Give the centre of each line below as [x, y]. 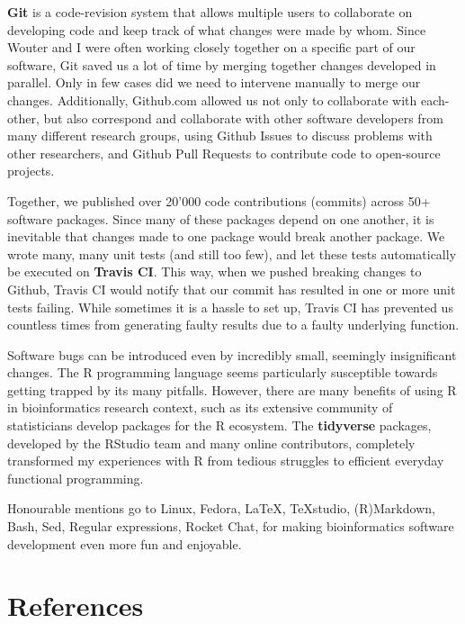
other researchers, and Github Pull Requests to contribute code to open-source [224, 153]
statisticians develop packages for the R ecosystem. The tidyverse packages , [219, 425]
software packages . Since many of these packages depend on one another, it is [221, 218]
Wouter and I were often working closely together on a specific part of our [211, 47]
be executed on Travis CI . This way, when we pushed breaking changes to [215, 271]
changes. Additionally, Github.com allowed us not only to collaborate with [212, 99]
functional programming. [76, 478]
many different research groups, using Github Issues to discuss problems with [220, 136]
